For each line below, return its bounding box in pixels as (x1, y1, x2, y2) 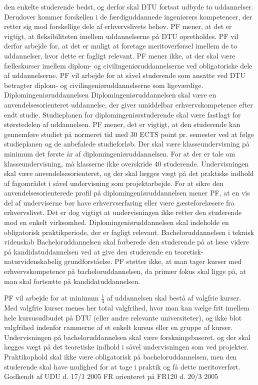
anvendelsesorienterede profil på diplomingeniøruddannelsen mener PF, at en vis (4, 187, 250, 198)
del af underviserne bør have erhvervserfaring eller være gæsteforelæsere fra (4, 197, 234, 207)
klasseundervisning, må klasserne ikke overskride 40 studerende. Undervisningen (4, 158, 249, 168)
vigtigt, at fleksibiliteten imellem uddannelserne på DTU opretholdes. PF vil (4, 30, 238, 41)
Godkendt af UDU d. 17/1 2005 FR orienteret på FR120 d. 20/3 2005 (4, 371, 218, 381)
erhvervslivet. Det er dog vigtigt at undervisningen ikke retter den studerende (4, 207, 242, 217)
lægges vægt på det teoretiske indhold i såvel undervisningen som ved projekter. (4, 341, 249, 352)
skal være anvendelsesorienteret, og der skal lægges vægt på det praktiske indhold (4, 168, 254, 178)
